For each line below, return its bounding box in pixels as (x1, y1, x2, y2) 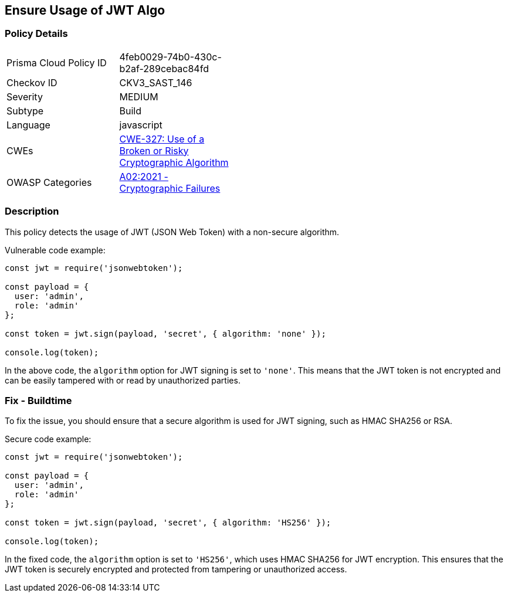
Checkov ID (6, 76, 57, 89)
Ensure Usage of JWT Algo (5, 3, 165, 18)
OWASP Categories (6, 176, 92, 188)
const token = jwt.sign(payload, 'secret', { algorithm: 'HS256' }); (5, 518, 331, 528)
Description (5, 205, 59, 218)
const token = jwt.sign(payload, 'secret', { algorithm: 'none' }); (5, 328, 326, 338)
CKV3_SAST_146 (119, 76, 192, 89)
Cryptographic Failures (119, 182, 221, 194)
